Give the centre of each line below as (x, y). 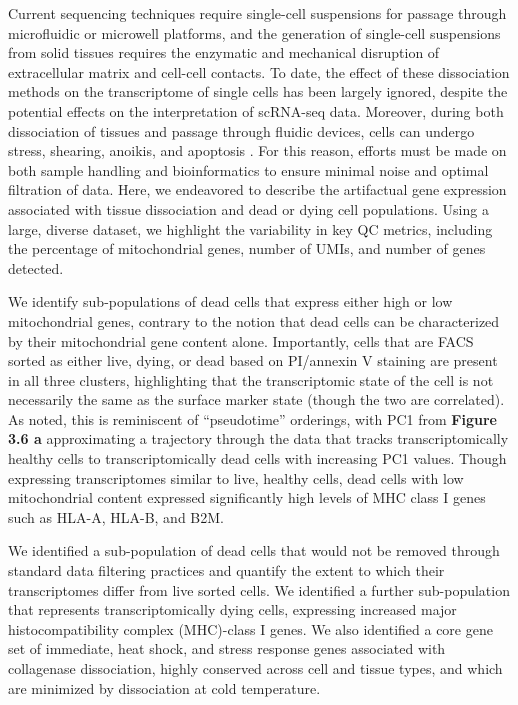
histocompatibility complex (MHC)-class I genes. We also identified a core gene (250, 628)
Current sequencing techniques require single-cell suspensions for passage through (257, 13)
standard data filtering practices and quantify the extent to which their (226, 570)
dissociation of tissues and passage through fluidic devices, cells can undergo (241, 130)
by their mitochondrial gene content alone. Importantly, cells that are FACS (241, 340)
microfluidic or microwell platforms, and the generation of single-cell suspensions (254, 32)
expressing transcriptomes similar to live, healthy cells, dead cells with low (236, 477)
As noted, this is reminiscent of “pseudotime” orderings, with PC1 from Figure (252, 418)
